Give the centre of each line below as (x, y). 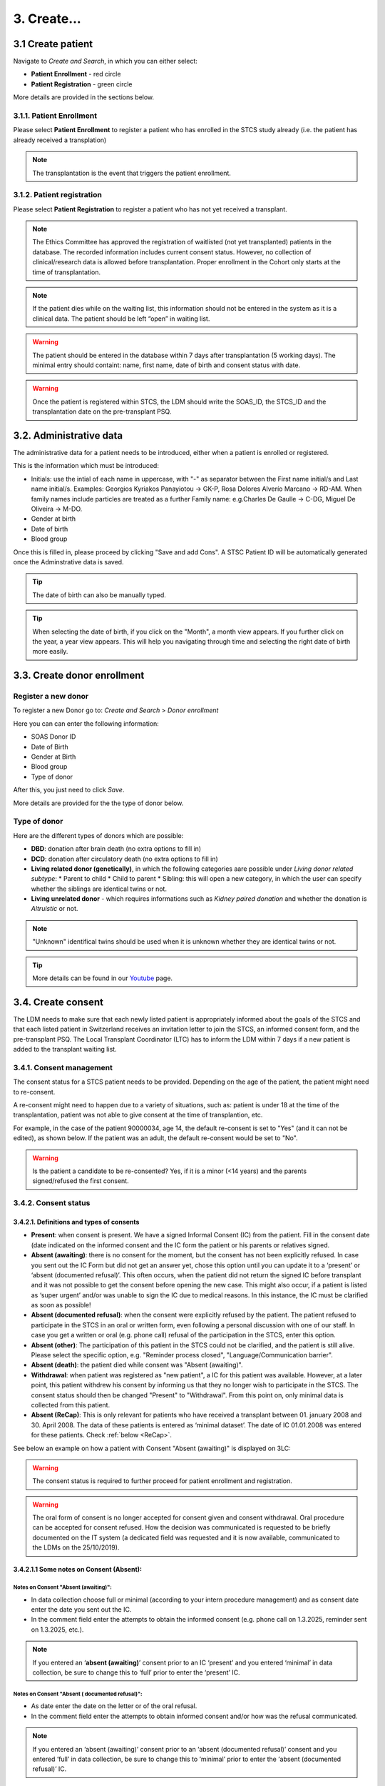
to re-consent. (34, 1092)
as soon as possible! (61, 1305)
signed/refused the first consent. (81, 1181)
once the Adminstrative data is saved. (68, 562)
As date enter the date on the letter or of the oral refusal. (114, 1706)
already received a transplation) (60, 140)
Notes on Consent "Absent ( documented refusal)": (78, 1694)
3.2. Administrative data (68, 435)
